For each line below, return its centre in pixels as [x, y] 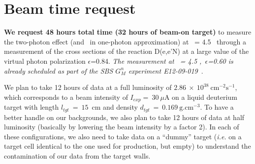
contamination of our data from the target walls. [77, 155]
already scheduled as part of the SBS [59, 70]
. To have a [217, 107]
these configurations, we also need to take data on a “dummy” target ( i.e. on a [123, 136]
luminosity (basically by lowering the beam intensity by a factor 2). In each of [122, 127]
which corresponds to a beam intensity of [66, 97]
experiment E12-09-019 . [166, 70]
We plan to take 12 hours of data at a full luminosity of [88, 87]
